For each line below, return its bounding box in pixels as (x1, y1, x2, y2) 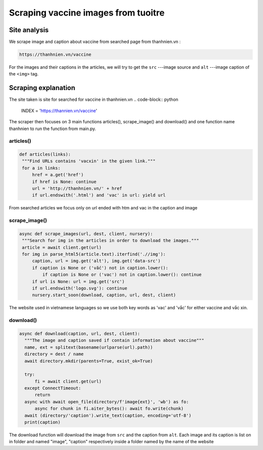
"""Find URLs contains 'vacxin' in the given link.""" (22, 158, 156, 164)
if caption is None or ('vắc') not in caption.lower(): (32, 265, 169, 270)
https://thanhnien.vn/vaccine (19, 52, 92, 57)
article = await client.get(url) (22, 244, 102, 250)
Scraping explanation (9, 84, 75, 92)
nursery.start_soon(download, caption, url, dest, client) (32, 292, 176, 298)
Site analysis (9, 26, 49, 34)
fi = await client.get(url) (35, 378, 102, 384)
